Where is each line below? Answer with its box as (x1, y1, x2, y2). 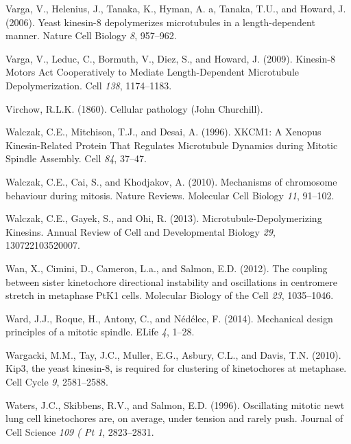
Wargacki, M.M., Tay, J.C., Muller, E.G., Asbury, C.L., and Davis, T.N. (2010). (5, 347, 341, 362)
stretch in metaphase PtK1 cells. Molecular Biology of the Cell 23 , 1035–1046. (5, 288, 334, 302)
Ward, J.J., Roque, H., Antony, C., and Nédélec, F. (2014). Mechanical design (5, 311, 333, 325)
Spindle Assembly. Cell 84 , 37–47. (5, 151, 147, 166)
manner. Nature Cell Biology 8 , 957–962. (5, 28, 177, 43)
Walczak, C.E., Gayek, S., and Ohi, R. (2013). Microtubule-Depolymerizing (5, 211, 322, 225)
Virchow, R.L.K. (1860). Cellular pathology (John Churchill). (5, 101, 263, 115)
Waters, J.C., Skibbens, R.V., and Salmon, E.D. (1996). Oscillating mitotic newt (5, 397, 345, 412)
